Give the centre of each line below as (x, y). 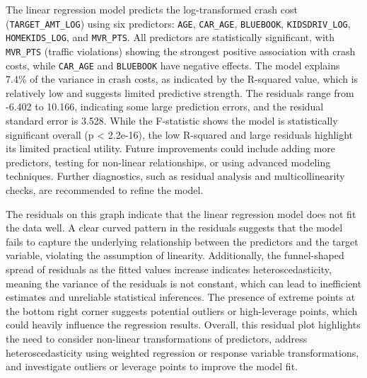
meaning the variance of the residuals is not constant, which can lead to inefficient (184, 283)
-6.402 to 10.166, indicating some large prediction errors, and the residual (165, 107)
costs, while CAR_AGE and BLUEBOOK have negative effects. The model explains (173, 65)
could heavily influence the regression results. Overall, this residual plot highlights (183, 325)
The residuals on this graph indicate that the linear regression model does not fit (181, 213)
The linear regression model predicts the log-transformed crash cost (152, 9)
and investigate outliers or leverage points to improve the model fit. (152, 366)
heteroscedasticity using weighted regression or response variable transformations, (182, 352)
